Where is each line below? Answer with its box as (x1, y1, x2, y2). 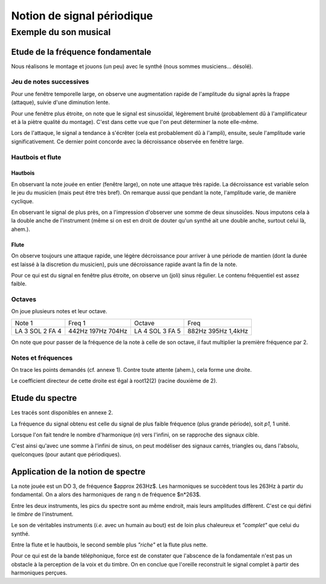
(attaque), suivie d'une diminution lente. (11, 99, 110, 106)
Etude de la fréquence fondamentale (11, 47, 152, 57)
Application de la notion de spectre (11, 466, 146, 477)
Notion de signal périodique (11, 9, 153, 22)
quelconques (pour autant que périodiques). (11, 450, 121, 458)
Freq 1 (68, 319, 86, 327)
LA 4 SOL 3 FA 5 (133, 326, 181, 335)
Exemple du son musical (11, 27, 111, 37)
